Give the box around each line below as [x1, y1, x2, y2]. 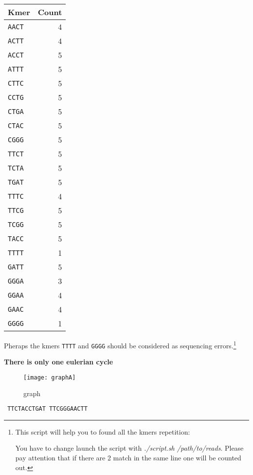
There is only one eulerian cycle [4, 357, 113, 367]
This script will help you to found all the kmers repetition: [15, 426, 190, 437]
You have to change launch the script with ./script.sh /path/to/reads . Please [15, 443, 244, 453]
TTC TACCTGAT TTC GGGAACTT [7, 405, 88, 413]
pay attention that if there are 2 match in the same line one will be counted [15, 453, 241, 462]
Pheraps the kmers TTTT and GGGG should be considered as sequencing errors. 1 [4, 339, 236, 350]
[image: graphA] [23, 374, 76, 381]
